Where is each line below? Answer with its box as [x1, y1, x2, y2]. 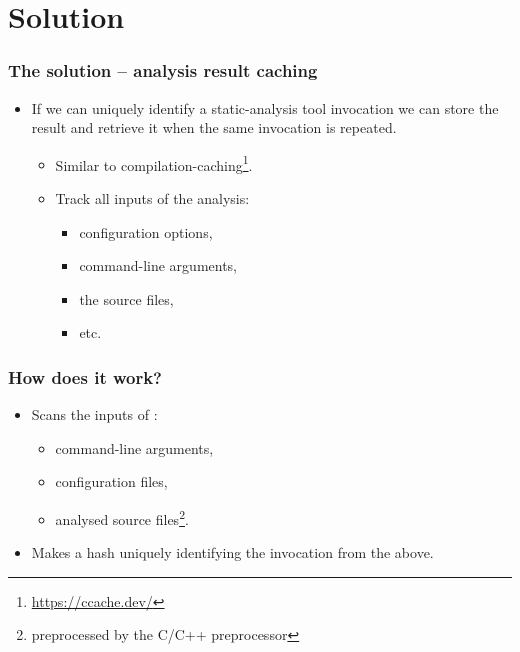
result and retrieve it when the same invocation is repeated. [31, 117, 397, 138]
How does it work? [8, 364, 163, 389]
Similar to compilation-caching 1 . [55, 151, 253, 175]
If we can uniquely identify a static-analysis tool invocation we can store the [31, 97, 499, 118]
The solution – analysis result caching [8, 58, 318, 83]
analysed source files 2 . [55, 506, 189, 529]
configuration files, [55, 471, 168, 492]
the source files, [79, 288, 174, 309]
